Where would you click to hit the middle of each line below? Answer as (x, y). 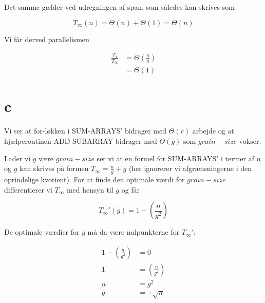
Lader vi (17, 158)
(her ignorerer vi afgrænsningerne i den (190, 168)
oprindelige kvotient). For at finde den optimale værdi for (94, 179)
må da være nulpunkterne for (134, 232)
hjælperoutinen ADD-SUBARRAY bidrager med (81, 140)
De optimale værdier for (42, 232)
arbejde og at (213, 131)
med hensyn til (90, 189)
